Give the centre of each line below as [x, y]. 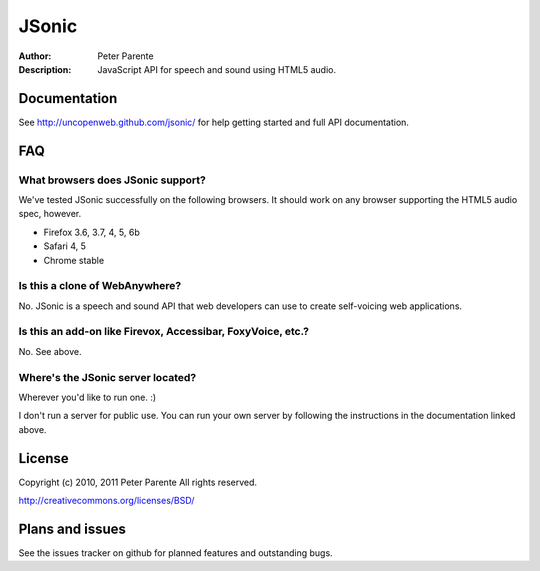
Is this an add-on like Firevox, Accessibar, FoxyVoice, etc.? [164, 332]
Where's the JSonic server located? [107, 377]
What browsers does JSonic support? [112, 180]
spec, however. [50, 214]
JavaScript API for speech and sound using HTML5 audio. [217, 69]
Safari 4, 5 [65, 246]
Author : [35, 56]
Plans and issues [72, 528]
